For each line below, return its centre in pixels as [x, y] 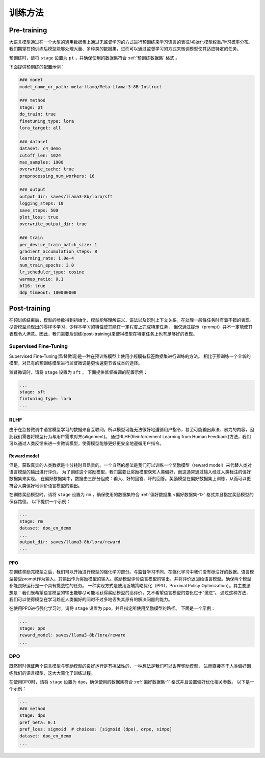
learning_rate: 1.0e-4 [47, 258]
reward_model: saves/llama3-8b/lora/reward [73, 635]
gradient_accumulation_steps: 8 [58, 251]
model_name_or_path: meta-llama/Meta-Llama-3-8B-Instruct [91, 87]
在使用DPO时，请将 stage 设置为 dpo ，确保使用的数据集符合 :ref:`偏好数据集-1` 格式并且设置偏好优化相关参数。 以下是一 [132, 682]
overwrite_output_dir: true [53, 224]
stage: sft [32, 392]
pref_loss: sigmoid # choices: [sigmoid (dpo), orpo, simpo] [96, 729]
